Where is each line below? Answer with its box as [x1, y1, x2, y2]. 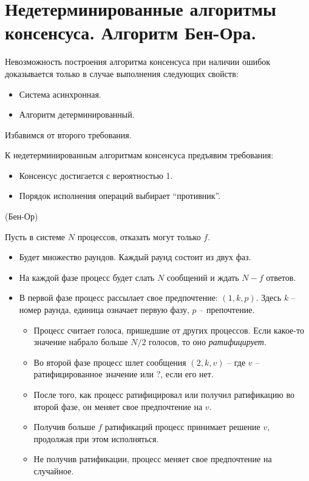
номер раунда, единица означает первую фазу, [19, 303, 189, 316]
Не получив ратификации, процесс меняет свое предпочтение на [33, 452, 272, 465]
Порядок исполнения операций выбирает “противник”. [19, 189, 221, 202]
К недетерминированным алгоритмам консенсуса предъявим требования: [5, 149, 274, 161]
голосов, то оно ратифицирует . [149, 335, 267, 348]
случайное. [33, 464, 74, 477]
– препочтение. [199, 303, 255, 316]
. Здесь [256, 291, 282, 304]
